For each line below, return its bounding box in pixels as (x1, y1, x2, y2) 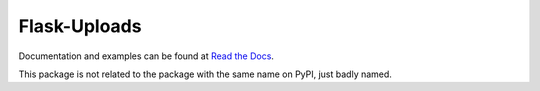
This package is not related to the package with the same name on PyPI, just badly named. (18, 68, 392, 80)
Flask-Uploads (18, 15, 142, 37)
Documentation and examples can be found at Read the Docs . (18, 50, 275, 62)
